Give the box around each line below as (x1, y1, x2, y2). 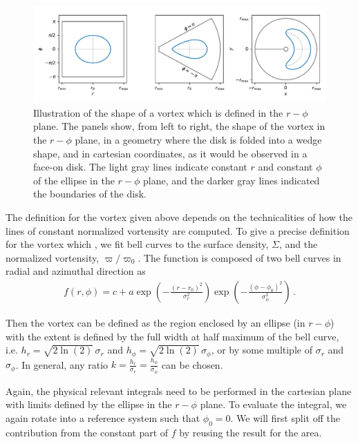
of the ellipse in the (33, 173, 115, 187)
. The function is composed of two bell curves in (138, 250, 341, 264)
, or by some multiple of (211, 342, 312, 357)
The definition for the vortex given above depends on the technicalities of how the (6, 209, 352, 224)
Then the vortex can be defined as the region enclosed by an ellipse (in (6, 315, 305, 329)
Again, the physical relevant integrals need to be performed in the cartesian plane (6, 383, 352, 398)
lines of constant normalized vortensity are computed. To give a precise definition (6, 223, 350, 238)
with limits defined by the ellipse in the (6, 397, 172, 412)
